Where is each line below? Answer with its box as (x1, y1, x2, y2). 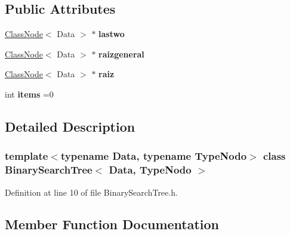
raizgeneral (98, 47, 144, 60)
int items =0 (5, 87, 54, 100)
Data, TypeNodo (109, 162, 192, 177)
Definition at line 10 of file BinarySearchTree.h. (5, 186, 178, 198)
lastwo (98, 28, 125, 40)
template (5, 148, 48, 163)
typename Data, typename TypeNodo (60, 148, 247, 163)
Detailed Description (5, 117, 135, 135)
